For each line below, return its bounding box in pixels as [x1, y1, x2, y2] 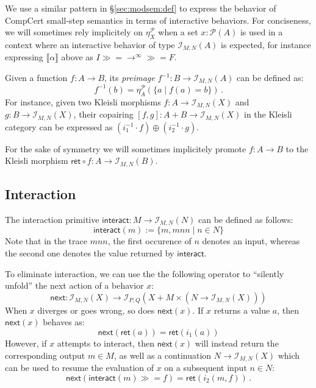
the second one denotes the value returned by [5, 246, 174, 259]
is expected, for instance [221, 38, 311, 51]
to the [285, 142, 309, 155]
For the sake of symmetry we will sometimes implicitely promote [5, 142, 246, 155]
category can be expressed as [5, 120, 113, 133]
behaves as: [43, 316, 85, 328]
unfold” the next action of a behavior [5, 279, 144, 292]
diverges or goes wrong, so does [37, 303, 155, 316]
